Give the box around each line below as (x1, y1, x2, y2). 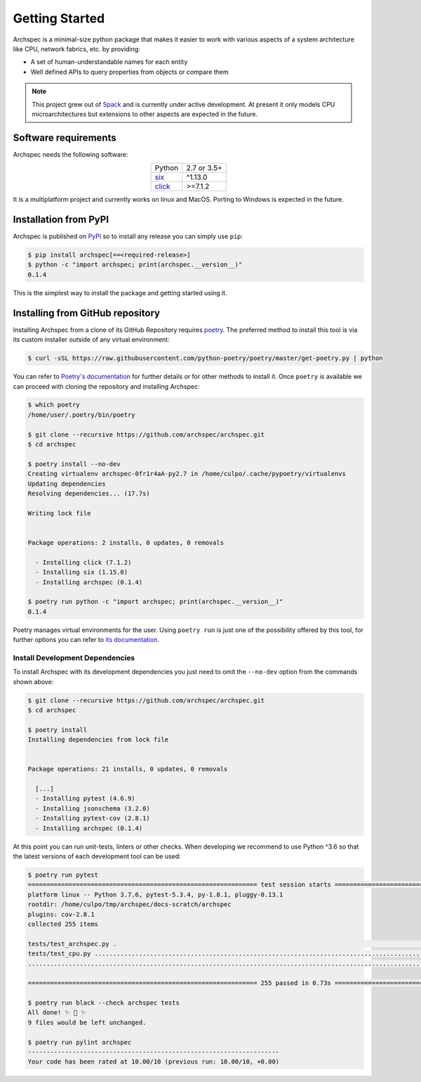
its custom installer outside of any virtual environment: (13, 335, 170, 344)
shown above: (13, 677, 54, 685)
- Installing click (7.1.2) (35, 558, 132, 566)
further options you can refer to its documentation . (13, 636, 159, 644)
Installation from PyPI (13, 214, 109, 225)
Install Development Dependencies (13, 652, 135, 662)
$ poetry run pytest (27, 871, 98, 879)
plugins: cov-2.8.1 (27, 910, 95, 918)
